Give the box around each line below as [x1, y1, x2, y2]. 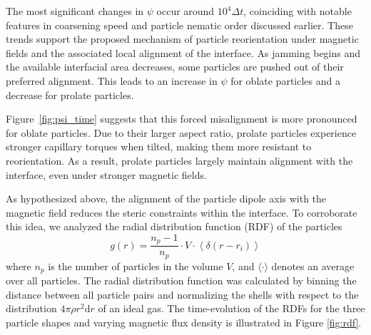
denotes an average [271, 258, 355, 273]
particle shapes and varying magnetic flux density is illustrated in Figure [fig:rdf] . [6, 315, 362, 330]
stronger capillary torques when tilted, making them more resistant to [6, 139, 312, 154]
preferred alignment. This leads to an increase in [6, 73, 218, 88]
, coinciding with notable [243, 4, 352, 18]
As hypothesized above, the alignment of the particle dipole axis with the [6, 191, 327, 206]
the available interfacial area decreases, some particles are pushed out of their [6, 59, 344, 74]
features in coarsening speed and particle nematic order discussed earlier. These [6, 17, 353, 32]
